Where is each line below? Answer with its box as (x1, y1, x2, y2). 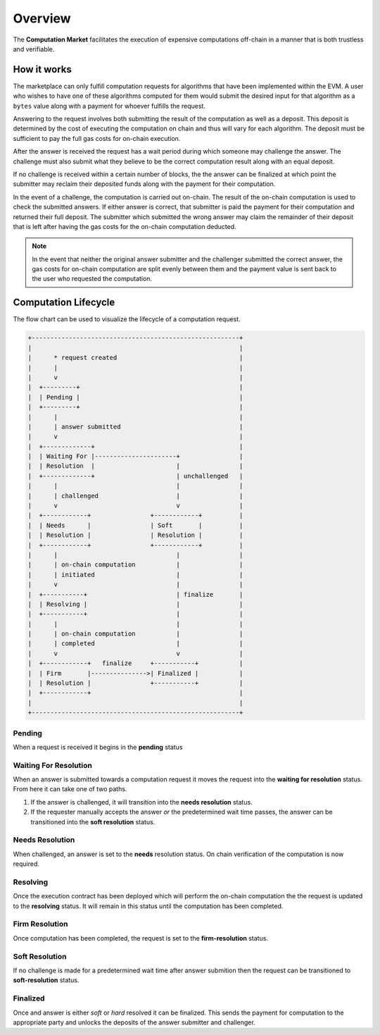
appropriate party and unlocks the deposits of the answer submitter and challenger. (13, 1018, 256, 1027)
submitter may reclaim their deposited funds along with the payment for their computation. (13, 180, 276, 188)
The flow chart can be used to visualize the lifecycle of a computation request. (13, 315, 241, 323)
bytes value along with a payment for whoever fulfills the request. (13, 101, 205, 110)
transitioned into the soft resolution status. (30, 817, 156, 826)
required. (13, 860, 40, 868)
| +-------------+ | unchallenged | (27, 472, 243, 480)
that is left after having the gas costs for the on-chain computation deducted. (13, 222, 236, 230)
